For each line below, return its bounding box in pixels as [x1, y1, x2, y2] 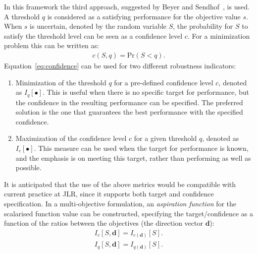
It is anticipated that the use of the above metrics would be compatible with [4, 179, 236, 189]
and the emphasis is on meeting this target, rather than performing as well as [15, 152, 251, 163]
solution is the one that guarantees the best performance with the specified [15, 107, 243, 117]
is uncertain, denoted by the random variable [30, 21, 167, 31]
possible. [15, 162, 42, 173]
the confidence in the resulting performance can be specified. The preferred [15, 97, 243, 107]
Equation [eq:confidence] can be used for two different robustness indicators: [4, 61, 236, 70]
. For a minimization [187, 30, 250, 41]
